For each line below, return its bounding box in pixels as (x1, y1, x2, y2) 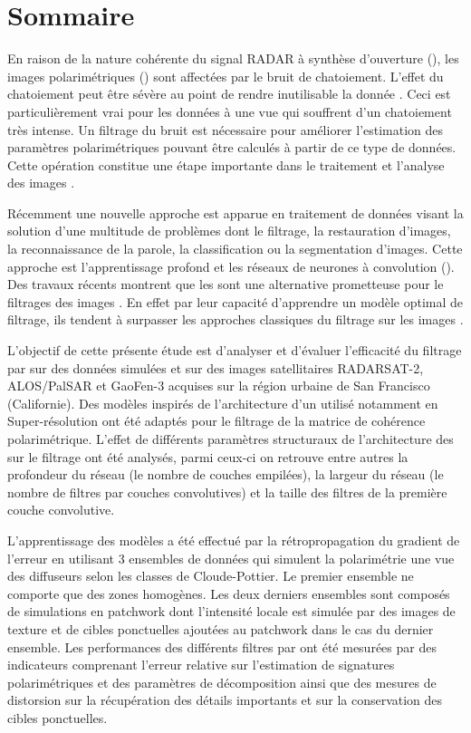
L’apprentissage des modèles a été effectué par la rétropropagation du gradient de (7, 530, 460, 549)
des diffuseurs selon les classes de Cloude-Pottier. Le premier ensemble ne (7, 566, 414, 585)
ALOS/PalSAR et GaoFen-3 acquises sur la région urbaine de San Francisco (7, 376, 430, 395)
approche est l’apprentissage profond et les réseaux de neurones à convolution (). (7, 256, 455, 275)
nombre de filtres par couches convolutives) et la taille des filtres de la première (7, 482, 447, 501)
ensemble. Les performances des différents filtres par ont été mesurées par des (7, 637, 437, 656)
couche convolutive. (7, 500, 115, 519)
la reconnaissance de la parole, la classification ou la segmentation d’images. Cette (7, 239, 463, 258)
